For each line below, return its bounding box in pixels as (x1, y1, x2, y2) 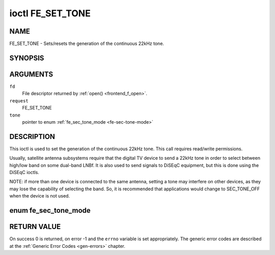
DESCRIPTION (9, 132, 56, 141)
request (9, 98, 29, 104)
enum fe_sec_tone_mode (9, 206, 91, 215)
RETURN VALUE (9, 222, 61, 231)
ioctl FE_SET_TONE (9, 8, 91, 19)
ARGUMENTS (9, 70, 53, 78)
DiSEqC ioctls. (9, 169, 39, 176)
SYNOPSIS (9, 53, 44, 62)
